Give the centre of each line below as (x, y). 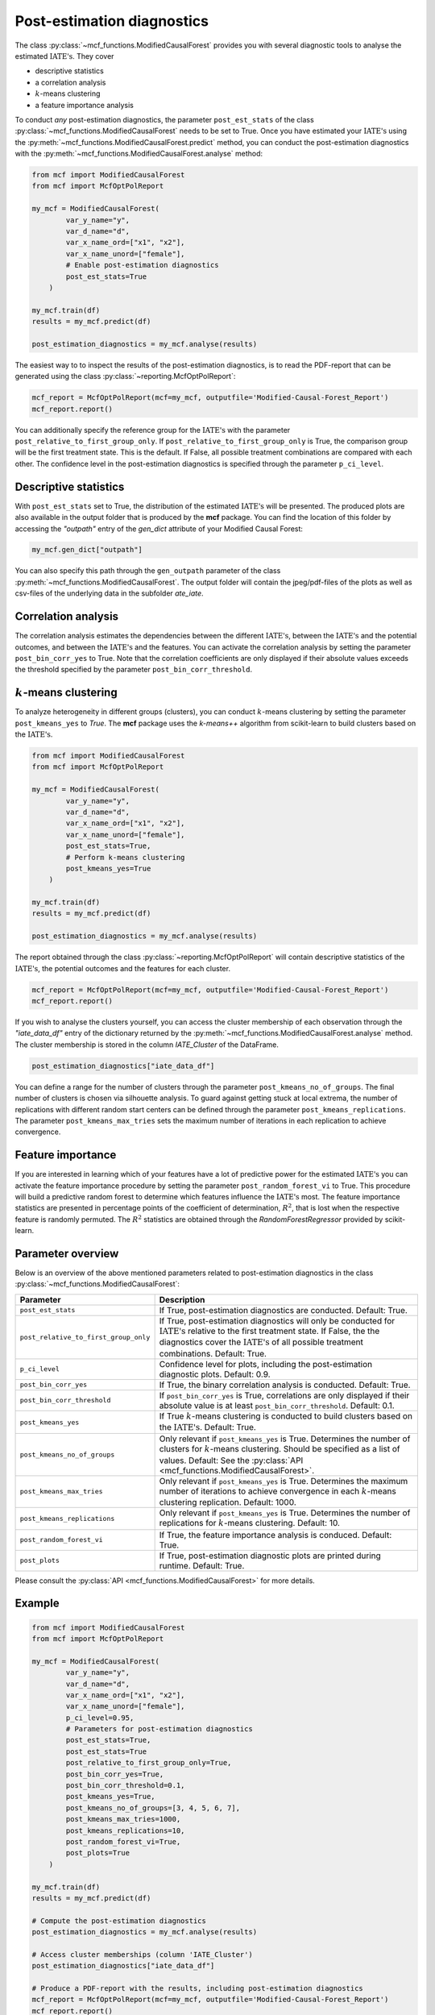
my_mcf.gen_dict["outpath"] (87, 550)
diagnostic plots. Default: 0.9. (215, 1374)
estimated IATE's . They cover (64, 56)
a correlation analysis (70, 82)
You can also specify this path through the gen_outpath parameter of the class (148, 571)
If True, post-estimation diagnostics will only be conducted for (277, 1320)
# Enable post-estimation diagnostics (142, 265)
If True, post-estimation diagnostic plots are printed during (270, 1556)
